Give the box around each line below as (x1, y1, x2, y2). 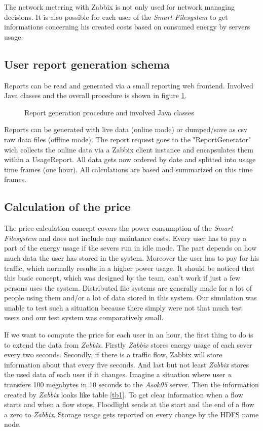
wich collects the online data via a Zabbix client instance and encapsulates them (4, 144, 253, 155)
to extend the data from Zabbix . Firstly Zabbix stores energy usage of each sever (4, 339, 252, 350)
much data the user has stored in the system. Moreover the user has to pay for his (4, 252, 259, 263)
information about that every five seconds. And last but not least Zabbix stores (4, 359, 249, 370)
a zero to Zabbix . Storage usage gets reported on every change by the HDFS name (4, 409, 259, 419)
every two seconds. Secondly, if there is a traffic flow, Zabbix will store (4, 349, 222, 360)
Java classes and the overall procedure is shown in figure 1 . (4, 90, 187, 101)
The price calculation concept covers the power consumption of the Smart (4, 223, 233, 233)
